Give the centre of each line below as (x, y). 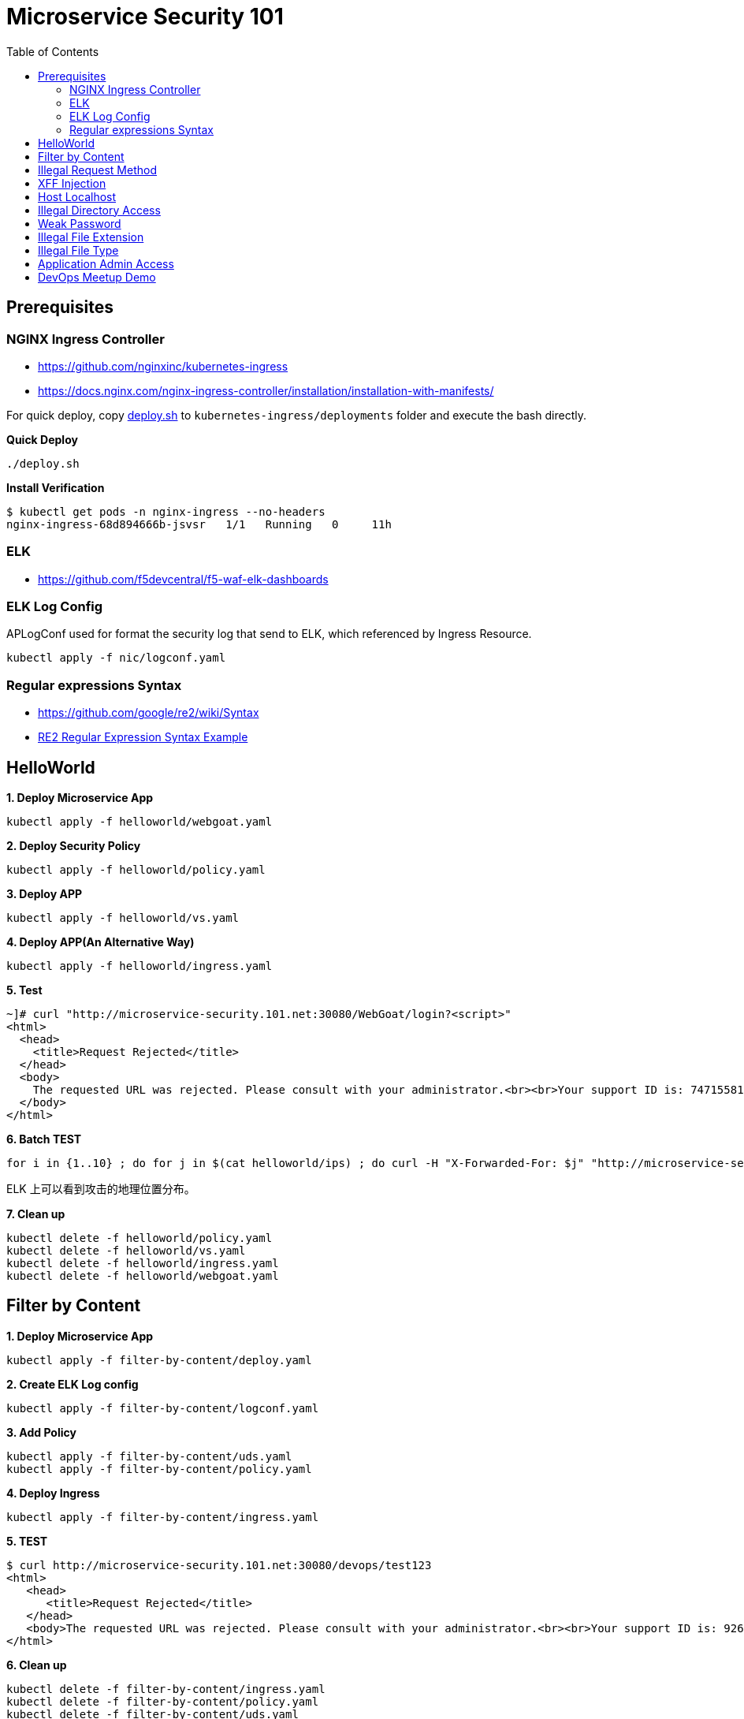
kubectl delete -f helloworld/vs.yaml (126, 1251)
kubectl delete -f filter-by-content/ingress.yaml (166, 1689)
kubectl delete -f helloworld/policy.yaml (139, 1238)
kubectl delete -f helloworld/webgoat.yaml (143, 1276)
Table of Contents (53, 51)
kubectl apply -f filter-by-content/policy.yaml (159, 1469)
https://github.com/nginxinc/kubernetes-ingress (163, 366)
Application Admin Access (106, 263)
